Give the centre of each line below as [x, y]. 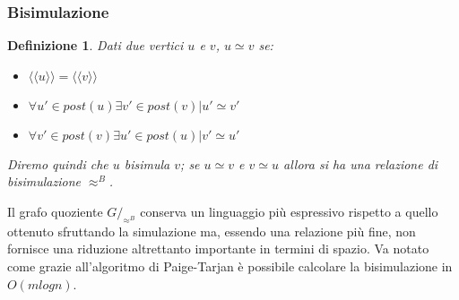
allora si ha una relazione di [360, 163]
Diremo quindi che [58, 163]
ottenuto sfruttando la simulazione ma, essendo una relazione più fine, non [212, 231]
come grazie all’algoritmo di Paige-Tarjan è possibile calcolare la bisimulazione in [230, 266]
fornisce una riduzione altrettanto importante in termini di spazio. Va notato [218, 249]
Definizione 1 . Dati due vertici [95, 45]
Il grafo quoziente [55, 211]
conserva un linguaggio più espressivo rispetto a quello [289, 211]
